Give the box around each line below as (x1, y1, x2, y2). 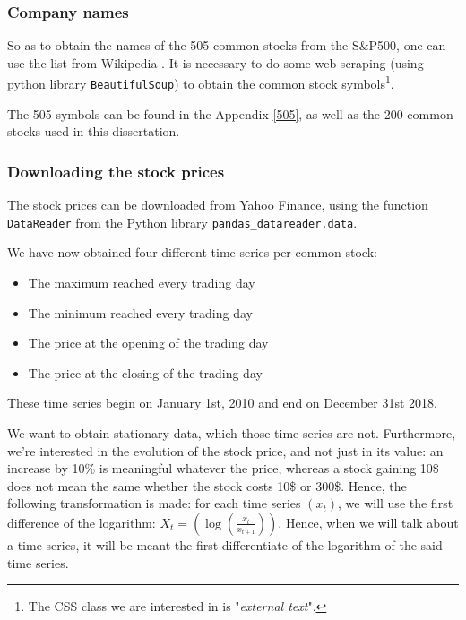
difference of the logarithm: (7, 512, 156, 531)
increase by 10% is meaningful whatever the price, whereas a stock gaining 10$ (7, 459, 439, 478)
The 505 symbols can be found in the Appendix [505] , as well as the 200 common (7, 104, 453, 123)
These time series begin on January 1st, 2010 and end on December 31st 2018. (7, 393, 437, 412)
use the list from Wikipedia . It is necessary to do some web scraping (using (7, 53, 424, 72)
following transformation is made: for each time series (7, 494, 301, 512)
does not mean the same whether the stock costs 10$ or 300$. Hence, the (7, 476, 407, 495)
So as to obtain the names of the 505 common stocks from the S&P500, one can (7, 36, 446, 55)
